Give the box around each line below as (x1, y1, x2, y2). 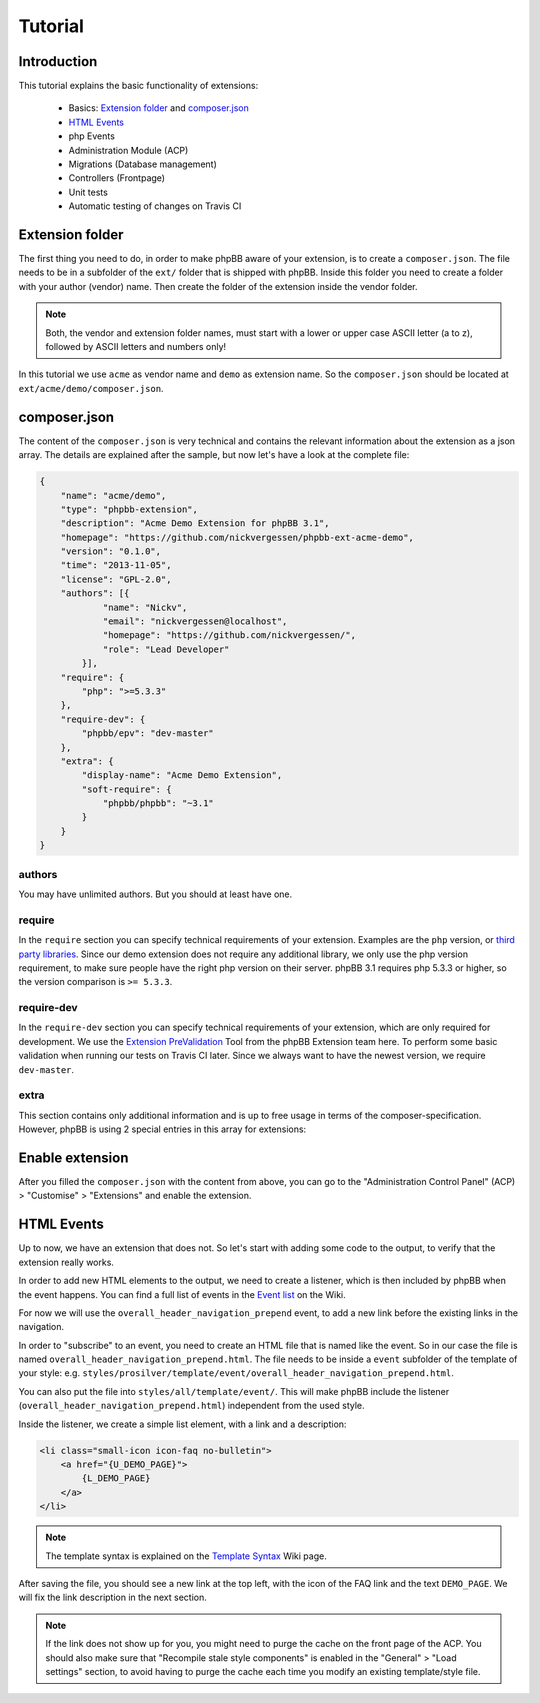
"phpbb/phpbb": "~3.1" (102, 798, 214, 809)
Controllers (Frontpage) (68, 172, 165, 184)
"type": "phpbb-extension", (60, 503, 199, 515)
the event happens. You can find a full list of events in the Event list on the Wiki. (18, 1288, 347, 1300)
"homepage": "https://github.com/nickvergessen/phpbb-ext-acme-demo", (60, 531, 415, 543)
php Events (68, 130, 115, 142)
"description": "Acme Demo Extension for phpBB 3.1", (60, 518, 330, 529)
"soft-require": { (81, 783, 172, 795)
